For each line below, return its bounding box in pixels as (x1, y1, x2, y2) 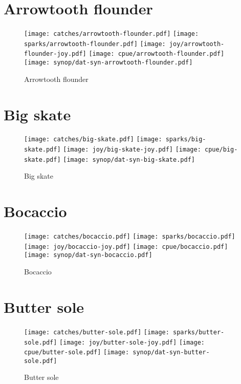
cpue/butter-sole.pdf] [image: (24, 349, 129, 356)
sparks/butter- (173, 328, 225, 336)
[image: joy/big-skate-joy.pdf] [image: (63, 146, 201, 154)
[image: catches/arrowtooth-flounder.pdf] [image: (24, 30, 199, 38)
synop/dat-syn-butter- (133, 349, 210, 356)
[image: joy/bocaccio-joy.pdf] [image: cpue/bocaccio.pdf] (24, 243, 228, 250)
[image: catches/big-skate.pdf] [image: (24, 136, 162, 143)
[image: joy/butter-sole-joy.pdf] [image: (59, 338, 205, 346)
